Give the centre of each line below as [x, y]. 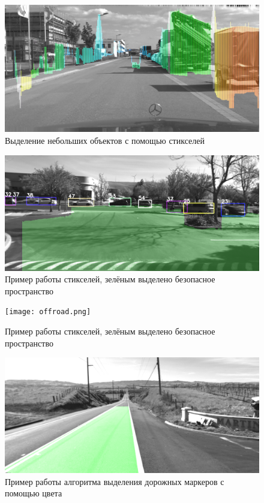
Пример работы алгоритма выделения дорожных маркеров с [115, 481]
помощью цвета [34, 493]
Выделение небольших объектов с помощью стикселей [105, 140]
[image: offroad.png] [48, 312]
